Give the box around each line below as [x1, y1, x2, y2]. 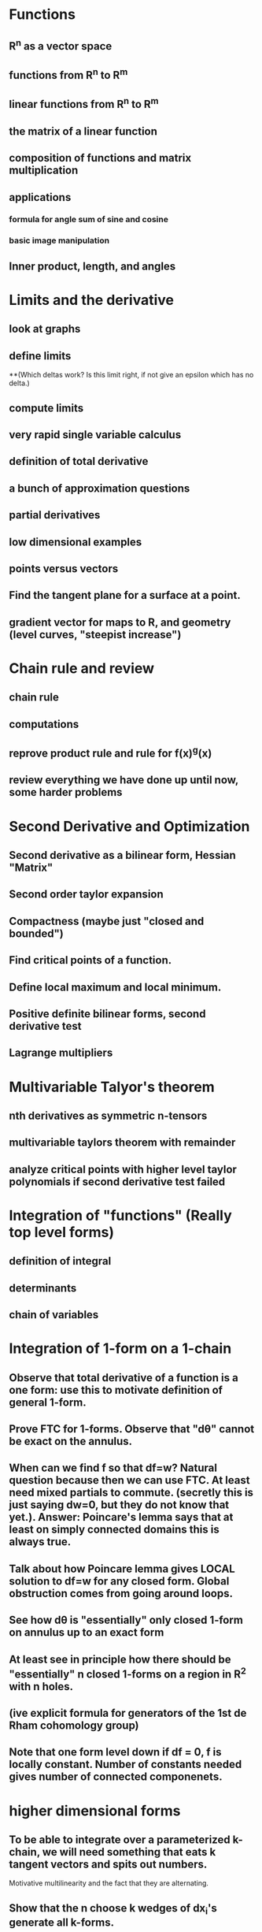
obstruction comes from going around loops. [9, 1586, 233, 1600]
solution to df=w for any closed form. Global [9, 1574, 230, 1588]
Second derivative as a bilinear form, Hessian [9, 849, 237, 862]
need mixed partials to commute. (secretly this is [9, 1486, 254, 1499]
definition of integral [9, 1254, 112, 1268]
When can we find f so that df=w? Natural [9, 1462, 217, 1475]
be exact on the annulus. [9, 1435, 133, 1448]
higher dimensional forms [9, 1802, 181, 1819]
